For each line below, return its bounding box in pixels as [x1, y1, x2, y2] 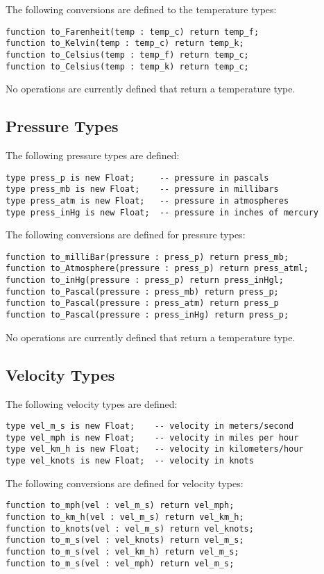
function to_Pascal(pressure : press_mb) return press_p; [6, 286, 279, 297]
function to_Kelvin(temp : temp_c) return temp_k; [6, 38, 244, 49]
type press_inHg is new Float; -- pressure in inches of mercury [6, 207, 319, 218]
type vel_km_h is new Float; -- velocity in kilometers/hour [6, 444, 304, 454]
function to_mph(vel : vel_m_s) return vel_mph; [6, 500, 235, 511]
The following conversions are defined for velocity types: [6, 475, 244, 490]
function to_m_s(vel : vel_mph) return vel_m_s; [6, 558, 235, 568]
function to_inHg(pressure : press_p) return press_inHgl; [6, 275, 284, 286]
